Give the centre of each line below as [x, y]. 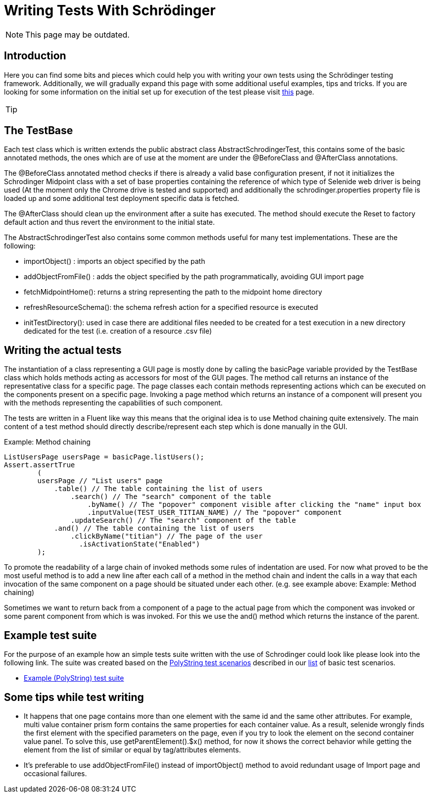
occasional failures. [55, 773]
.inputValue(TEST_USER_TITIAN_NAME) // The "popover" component [215, 513]
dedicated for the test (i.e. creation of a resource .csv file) [118, 331]
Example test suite [50, 635]
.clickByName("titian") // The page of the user [167, 536]
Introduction [35, 56]
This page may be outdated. [77, 34]
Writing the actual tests [63, 350]
